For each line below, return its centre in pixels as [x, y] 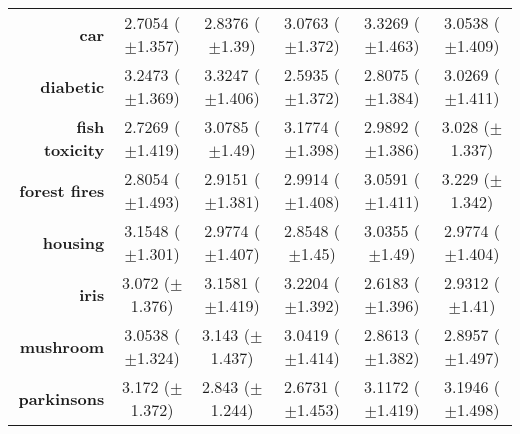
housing [73, 242]
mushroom [62, 346]
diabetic [72, 86]
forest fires [62, 190]
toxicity [74, 149]
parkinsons [61, 398]
